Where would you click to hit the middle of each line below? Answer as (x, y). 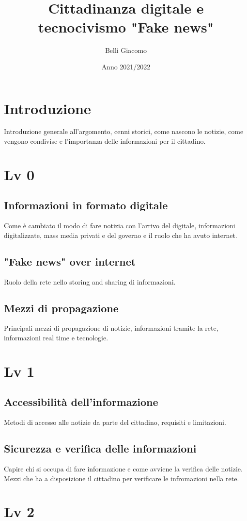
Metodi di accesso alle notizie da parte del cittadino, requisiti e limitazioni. (115, 422)
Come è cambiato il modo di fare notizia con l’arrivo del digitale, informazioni (120, 226)
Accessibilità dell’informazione (81, 402)
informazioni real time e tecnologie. (56, 337)
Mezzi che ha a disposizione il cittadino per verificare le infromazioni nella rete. (122, 478)
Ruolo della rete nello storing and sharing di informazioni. (90, 281)
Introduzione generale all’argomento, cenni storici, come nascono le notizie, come (124, 131)
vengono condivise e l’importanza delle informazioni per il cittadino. (105, 141)
